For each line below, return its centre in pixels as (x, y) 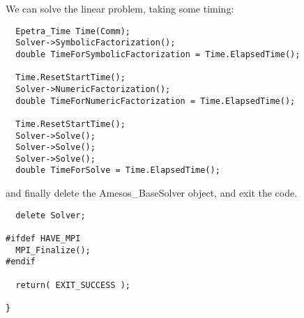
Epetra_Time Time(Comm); (73, 31)
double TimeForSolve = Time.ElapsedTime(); (118, 171)
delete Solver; (51, 215)
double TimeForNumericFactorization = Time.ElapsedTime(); (155, 101)
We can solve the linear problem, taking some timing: (120, 8)
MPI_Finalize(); (53, 250)
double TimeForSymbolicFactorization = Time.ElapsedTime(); (158, 54)
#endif (21, 262)
